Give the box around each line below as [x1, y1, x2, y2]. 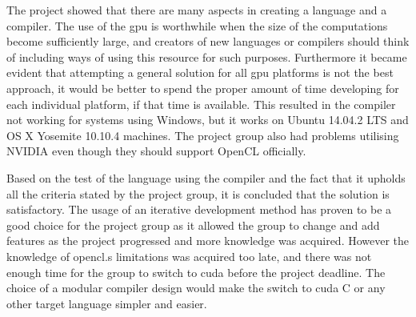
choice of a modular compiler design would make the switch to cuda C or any [6, 279, 386, 296]
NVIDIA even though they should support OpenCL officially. [6, 142, 306, 159]
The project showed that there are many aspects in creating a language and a [6, 2, 387, 18]
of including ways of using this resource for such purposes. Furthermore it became [6, 48, 407, 65]
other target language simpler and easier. [6, 295, 207, 311]
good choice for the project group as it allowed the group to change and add [6, 216, 380, 233]
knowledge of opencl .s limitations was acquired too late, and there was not [6, 247, 372, 264]
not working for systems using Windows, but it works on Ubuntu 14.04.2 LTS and [6, 111, 409, 128]
